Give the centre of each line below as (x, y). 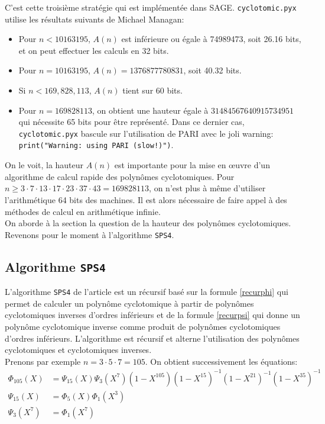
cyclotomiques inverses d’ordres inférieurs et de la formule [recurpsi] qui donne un (152, 315)
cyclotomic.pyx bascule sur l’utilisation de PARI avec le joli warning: (146, 133)
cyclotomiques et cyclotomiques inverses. (78, 350)
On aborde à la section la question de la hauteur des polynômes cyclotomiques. (148, 223)
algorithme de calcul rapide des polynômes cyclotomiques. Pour (120, 176)
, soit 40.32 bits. (212, 70)
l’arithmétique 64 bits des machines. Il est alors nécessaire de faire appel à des (146, 199)
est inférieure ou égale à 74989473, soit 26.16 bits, (211, 39)
